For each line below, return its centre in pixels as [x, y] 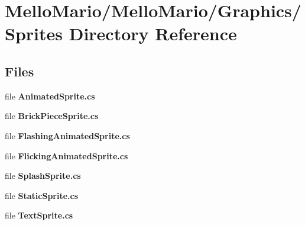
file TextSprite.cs [39, 215]
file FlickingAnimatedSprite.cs [66, 155]
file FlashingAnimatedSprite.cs [67, 135]
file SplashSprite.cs [43, 176]
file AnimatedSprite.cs [50, 96]
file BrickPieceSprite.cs [52, 116]
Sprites [34, 33]
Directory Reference [153, 33]
